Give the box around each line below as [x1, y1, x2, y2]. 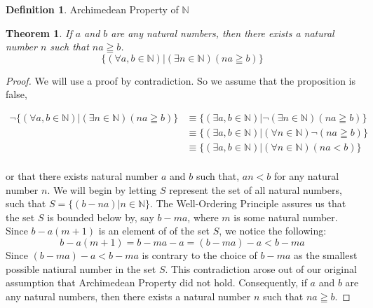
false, [6, 87, 27, 101]
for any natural [273, 169, 339, 183]
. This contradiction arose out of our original [165, 261, 357, 276]
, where [187, 209, 219, 224]
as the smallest [293, 248, 358, 262]
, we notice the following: [219, 223, 327, 238]
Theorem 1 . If [6, 25, 72, 40]
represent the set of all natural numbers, [169, 182, 342, 197]
